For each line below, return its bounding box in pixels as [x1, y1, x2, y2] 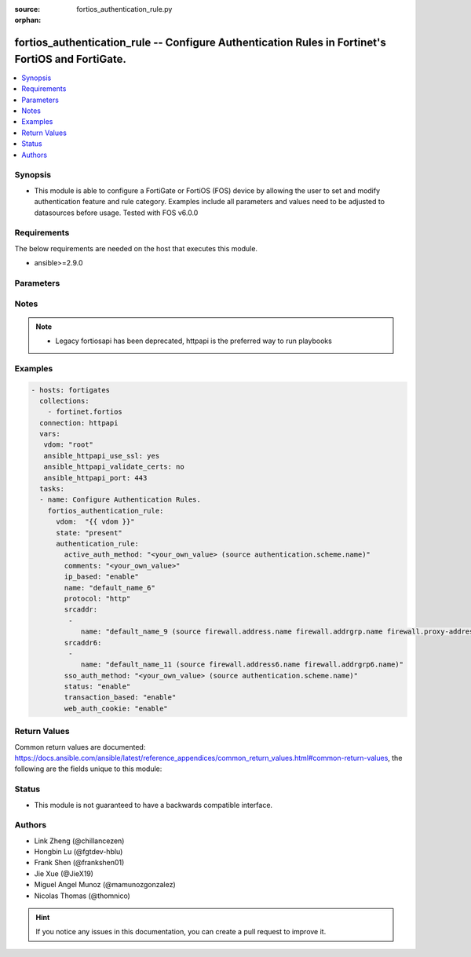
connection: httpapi [39, 418, 119, 427]
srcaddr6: [64, 638, 102, 647]
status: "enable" [64, 682, 131, 691]
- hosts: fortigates [31, 385, 110, 394]
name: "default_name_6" [64, 583, 156, 592]
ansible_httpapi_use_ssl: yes [43, 451, 160, 460]
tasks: [39, 484, 65, 494]
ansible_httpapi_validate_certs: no [43, 462, 184, 471]
